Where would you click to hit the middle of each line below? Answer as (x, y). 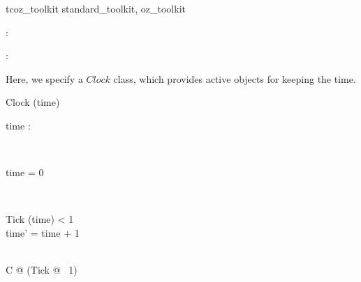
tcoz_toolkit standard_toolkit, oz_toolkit (96, 8)
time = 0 (25, 172)
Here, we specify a (44, 78)
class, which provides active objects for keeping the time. (235, 78)
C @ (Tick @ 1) (42, 270)
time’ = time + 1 (43, 232)
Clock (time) (33, 102)
